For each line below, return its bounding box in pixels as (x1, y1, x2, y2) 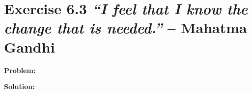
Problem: (4, 65, 36, 75)
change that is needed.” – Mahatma (4, 18, 247, 38)
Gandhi (4, 37, 55, 56)
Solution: (4, 81, 35, 92)
